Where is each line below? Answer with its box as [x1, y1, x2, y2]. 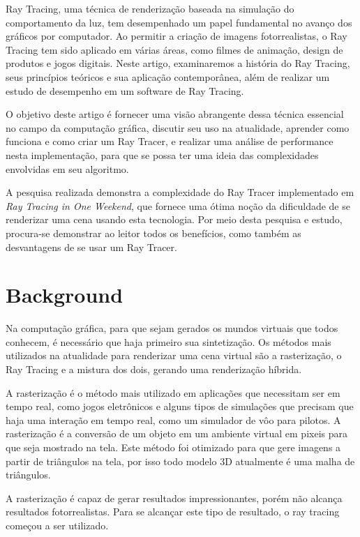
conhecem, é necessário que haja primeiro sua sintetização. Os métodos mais [6, 334, 331, 349]
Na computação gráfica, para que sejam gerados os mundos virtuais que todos [6, 321, 338, 335]
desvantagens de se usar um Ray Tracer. [6, 239, 177, 254]
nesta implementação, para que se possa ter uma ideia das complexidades [6, 147, 319, 162]
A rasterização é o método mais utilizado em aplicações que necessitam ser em [6, 385, 340, 400]
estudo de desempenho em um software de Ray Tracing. [6, 83, 244, 98]
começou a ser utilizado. [6, 517, 109, 532]
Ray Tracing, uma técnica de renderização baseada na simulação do [6, 1, 294, 15]
